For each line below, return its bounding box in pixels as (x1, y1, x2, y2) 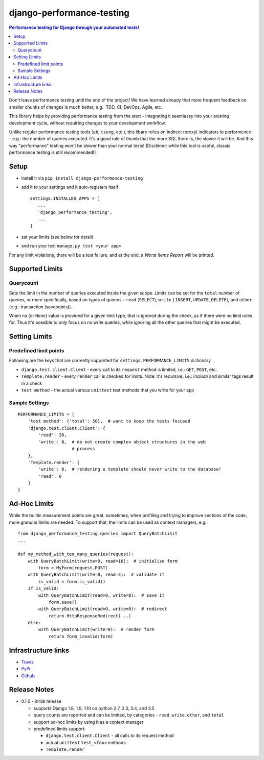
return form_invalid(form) (48, 634, 113, 639)
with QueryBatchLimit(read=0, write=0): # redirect (38, 606, 167, 612)
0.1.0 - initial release (21, 698, 62, 704)
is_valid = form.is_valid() (38, 579, 106, 584)
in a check (21, 380, 43, 386)
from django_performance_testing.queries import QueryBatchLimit (18, 531, 178, 536)
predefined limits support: (33, 726, 86, 732)
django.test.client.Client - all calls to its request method (45, 733, 174, 738)
